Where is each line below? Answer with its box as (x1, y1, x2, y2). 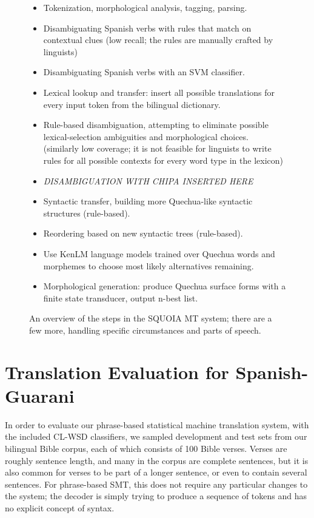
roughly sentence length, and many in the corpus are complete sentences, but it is (5, 454, 309, 466)
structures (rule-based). (43, 206, 130, 219)
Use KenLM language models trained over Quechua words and (43, 247, 275, 260)
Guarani (5, 383, 75, 408)
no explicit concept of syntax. (5, 501, 115, 514)
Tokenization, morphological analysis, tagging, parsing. (43, 1, 247, 13)
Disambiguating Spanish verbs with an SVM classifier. (43, 66, 245, 78)
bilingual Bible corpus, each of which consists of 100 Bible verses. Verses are (5, 442, 287, 454)
